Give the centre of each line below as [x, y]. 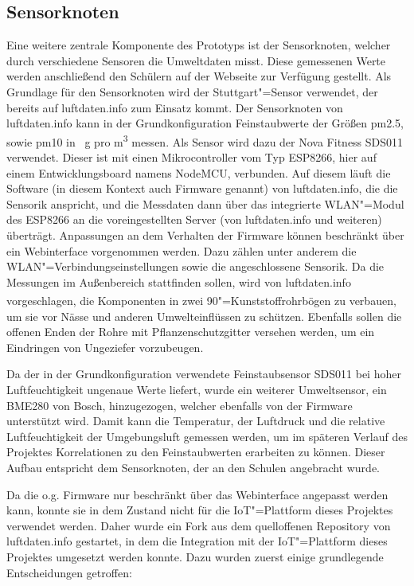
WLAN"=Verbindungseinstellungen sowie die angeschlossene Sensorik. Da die [195, 266]
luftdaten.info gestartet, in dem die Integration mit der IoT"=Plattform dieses [197, 541]
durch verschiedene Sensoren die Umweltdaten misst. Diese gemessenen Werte [196, 60]
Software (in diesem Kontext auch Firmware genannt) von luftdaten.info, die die [202, 188]
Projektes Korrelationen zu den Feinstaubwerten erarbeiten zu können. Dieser [196, 452]
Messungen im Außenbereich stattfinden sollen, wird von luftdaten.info [179, 281]
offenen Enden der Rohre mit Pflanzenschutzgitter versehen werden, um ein [191, 332]
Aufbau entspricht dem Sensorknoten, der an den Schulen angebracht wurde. [193, 467]
